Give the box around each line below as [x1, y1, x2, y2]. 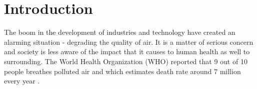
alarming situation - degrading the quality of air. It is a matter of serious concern [4, 36, 253, 47]
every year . [4, 76, 40, 86]
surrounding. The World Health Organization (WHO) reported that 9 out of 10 [4, 56, 247, 66]
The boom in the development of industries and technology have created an [4, 27, 235, 37]
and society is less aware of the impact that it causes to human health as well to [4, 46, 250, 57]
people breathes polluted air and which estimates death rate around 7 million [4, 66, 241, 76]
